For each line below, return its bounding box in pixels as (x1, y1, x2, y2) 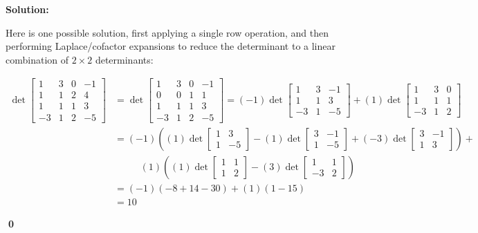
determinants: (95, 52, 154, 66)
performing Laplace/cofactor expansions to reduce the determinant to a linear (6, 39, 335, 53)
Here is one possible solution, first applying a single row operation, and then (6, 25, 329, 39)
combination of (6, 52, 69, 66)
